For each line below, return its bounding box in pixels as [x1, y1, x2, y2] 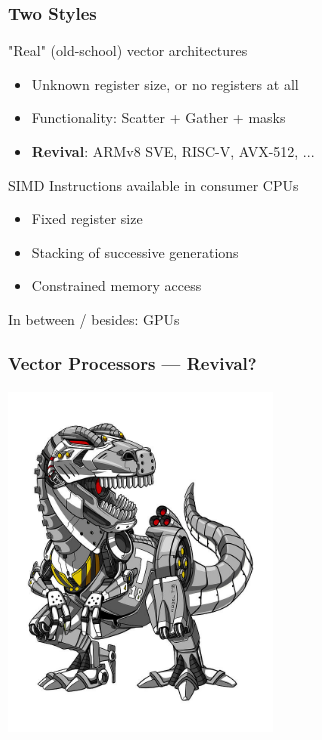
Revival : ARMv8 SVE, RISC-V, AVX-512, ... [31, 141, 315, 161]
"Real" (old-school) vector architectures [8, 40, 248, 61]
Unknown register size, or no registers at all [31, 73, 299, 94]
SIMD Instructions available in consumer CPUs [8, 174, 299, 195]
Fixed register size [31, 208, 143, 229]
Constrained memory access [31, 275, 202, 296]
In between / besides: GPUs [8, 308, 180, 329]
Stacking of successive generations [31, 241, 239, 262]
